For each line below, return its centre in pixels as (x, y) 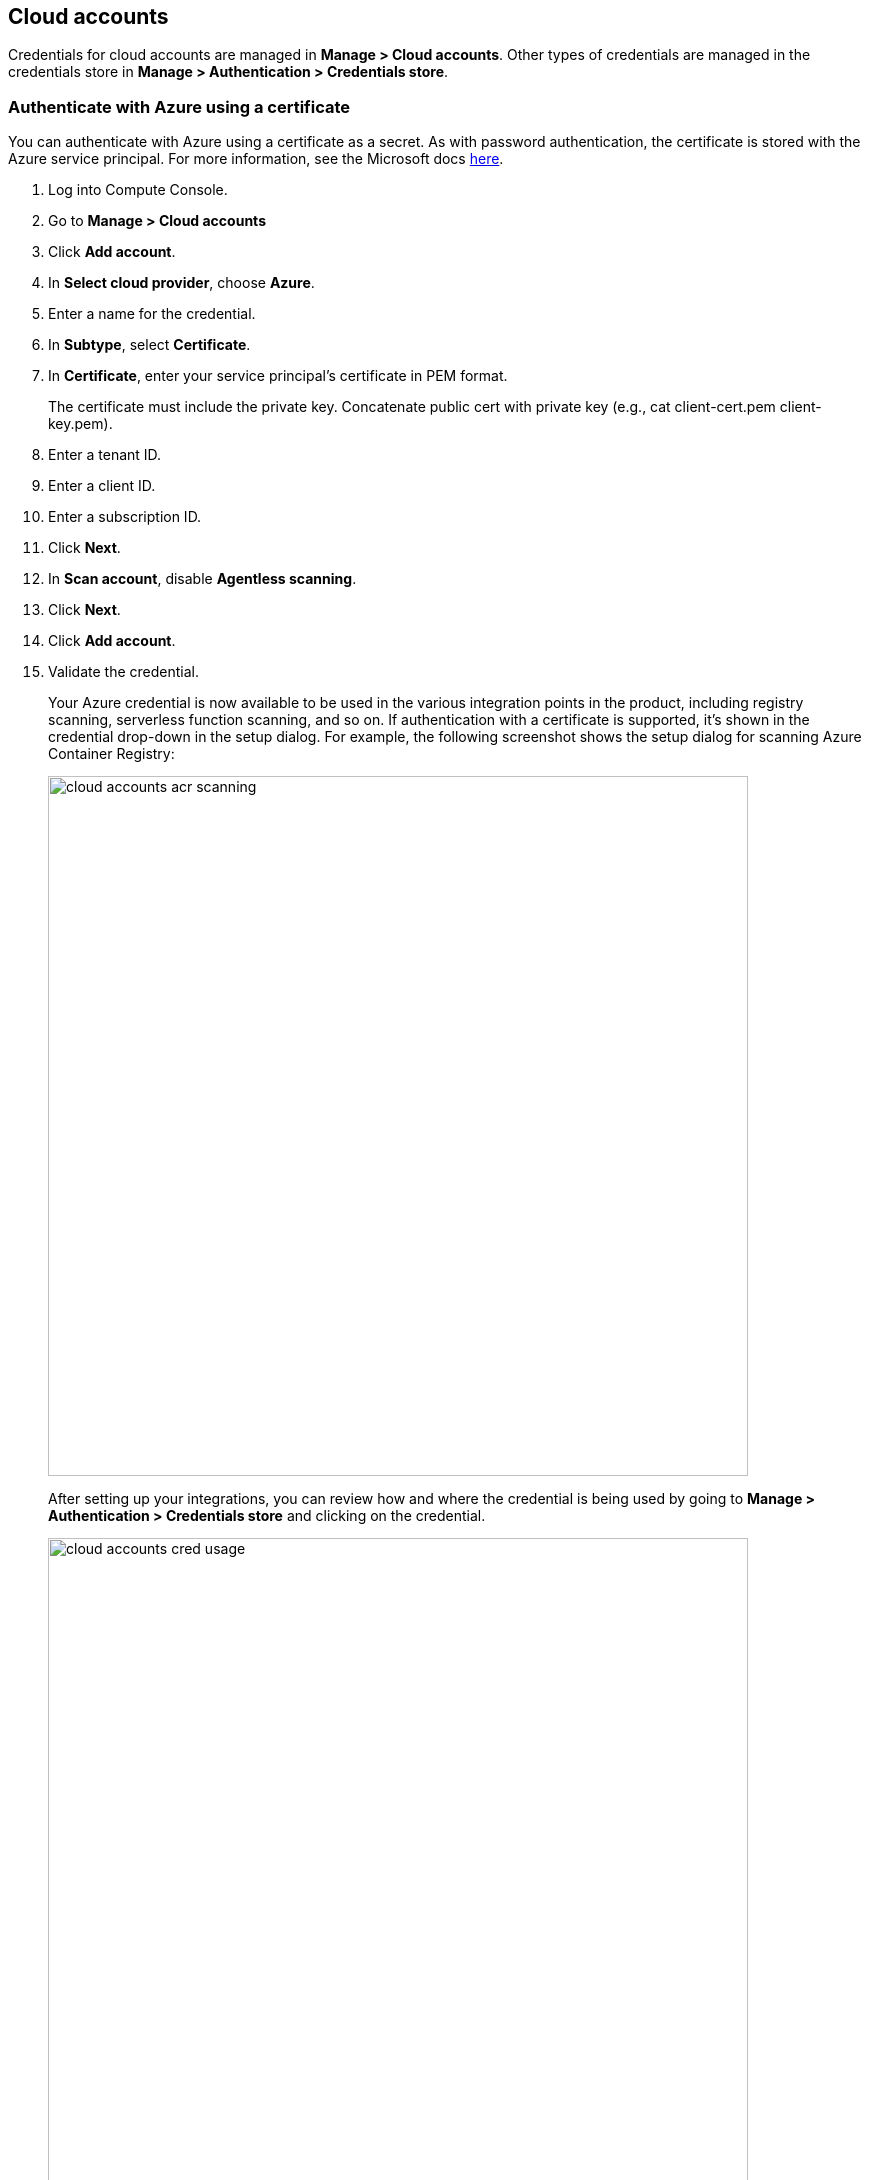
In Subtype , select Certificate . (149, 345)
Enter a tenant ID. (105, 455)
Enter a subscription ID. (125, 517)
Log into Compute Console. (138, 190)
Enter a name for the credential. (152, 314)
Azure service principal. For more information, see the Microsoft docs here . (256, 159)
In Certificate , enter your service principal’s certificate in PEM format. (278, 376)
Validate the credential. (123, 672)
